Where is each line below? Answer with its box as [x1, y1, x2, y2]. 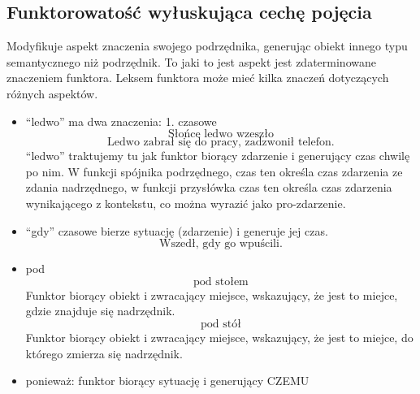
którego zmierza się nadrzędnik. [25, 344, 183, 362]
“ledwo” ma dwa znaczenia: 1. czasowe [25, 112, 217, 129]
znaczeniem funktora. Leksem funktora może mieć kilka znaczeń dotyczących [6, 69, 389, 86]
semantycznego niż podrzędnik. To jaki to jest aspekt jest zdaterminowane [6, 53, 376, 70]
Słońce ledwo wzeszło [167, 128, 274, 141]
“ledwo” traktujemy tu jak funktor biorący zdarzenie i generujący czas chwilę [25, 147, 410, 164]
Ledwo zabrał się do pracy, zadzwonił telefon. [107, 136, 335, 149]
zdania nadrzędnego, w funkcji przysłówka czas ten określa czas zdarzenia [25, 179, 392, 196]
